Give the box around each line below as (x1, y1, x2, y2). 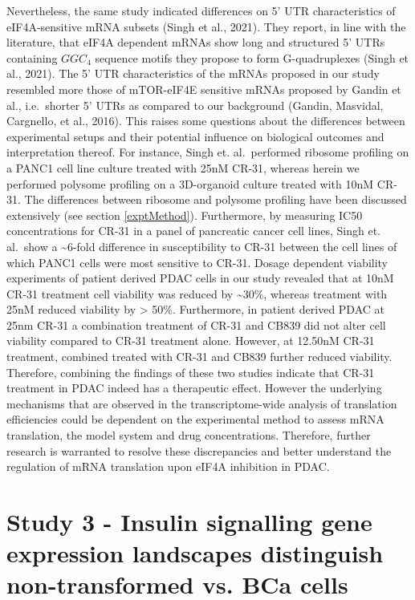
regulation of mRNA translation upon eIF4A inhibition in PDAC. (6, 458, 330, 475)
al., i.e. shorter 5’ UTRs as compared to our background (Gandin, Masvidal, (6, 96, 384, 113)
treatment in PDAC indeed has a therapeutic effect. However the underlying (6, 379, 382, 396)
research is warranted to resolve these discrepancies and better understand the (6, 442, 392, 459)
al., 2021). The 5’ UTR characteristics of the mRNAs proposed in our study (6, 65, 380, 82)
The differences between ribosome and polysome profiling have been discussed (24, 191, 407, 208)
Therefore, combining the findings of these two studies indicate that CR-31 (6, 363, 375, 380)
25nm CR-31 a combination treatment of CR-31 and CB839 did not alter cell (6, 316, 386, 333)
